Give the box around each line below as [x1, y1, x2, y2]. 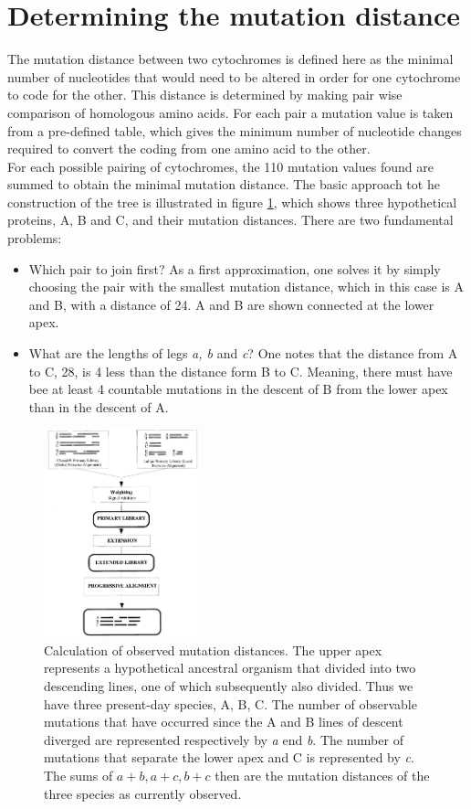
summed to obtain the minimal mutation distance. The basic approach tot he [7, 175, 440, 194]
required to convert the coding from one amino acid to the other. [7, 139, 371, 158]
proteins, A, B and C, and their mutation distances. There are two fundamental [7, 210, 454, 229]
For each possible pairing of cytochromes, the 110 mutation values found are [7, 156, 434, 176]
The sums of [44, 765, 113, 784]
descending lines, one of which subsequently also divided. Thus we [44, 676, 413, 695]
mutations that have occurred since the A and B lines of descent [44, 712, 403, 731]
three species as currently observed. [44, 783, 242, 803]
